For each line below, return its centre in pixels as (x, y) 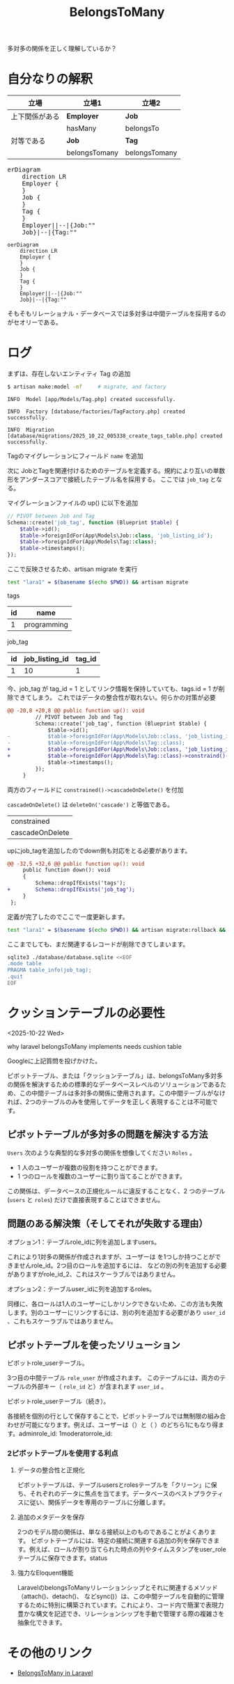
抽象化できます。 (41, 1622)
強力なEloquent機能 (45, 1573)
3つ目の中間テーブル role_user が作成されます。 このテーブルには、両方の (114, 1378)
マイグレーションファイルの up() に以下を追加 (72, 503)
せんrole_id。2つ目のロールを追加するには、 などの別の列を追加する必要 (123, 1265)
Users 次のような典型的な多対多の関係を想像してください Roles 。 (102, 1153)
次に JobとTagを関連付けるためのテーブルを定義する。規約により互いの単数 (116, 470)
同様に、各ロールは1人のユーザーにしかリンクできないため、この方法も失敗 (115, 1304)
